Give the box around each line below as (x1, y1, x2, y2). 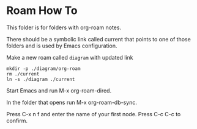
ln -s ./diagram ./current (6, 76, 75, 82)
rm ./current (6, 71, 40, 77)
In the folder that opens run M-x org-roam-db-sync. (6, 99, 138, 106)
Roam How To (6, 4, 78, 18)
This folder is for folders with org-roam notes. (6, 24, 121, 31)
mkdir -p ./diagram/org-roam (6, 65, 81, 72)
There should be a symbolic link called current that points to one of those (6, 35, 191, 43)
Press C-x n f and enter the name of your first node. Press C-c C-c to (6, 110, 181, 117)
